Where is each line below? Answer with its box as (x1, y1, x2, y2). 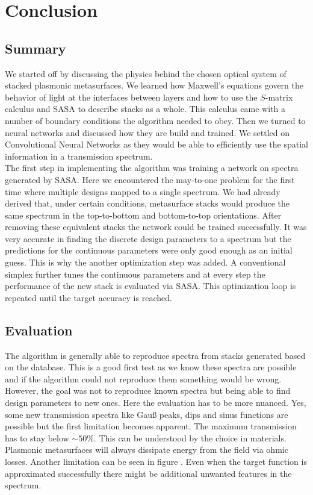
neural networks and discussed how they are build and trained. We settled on (5, 126, 290, 139)
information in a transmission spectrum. (5, 149, 153, 162)
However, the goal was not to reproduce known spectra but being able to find (5, 384, 291, 397)
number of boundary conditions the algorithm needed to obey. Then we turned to (5, 114, 306, 126)
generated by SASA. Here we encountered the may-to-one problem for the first (5, 173, 295, 185)
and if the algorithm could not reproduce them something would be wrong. (5, 372, 282, 385)
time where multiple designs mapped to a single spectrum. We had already (5, 185, 280, 198)
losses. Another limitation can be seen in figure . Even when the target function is (5, 455, 307, 467)
